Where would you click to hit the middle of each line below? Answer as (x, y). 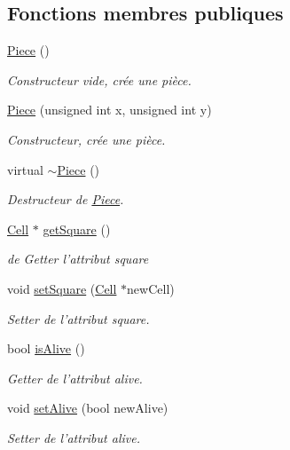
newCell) (151, 288)
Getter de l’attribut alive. (75, 378)
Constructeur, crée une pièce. (86, 139)
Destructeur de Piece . (66, 199)
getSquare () (77, 229)
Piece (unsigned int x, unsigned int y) (110, 110)
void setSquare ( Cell (62, 288)
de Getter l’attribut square (78, 259)
